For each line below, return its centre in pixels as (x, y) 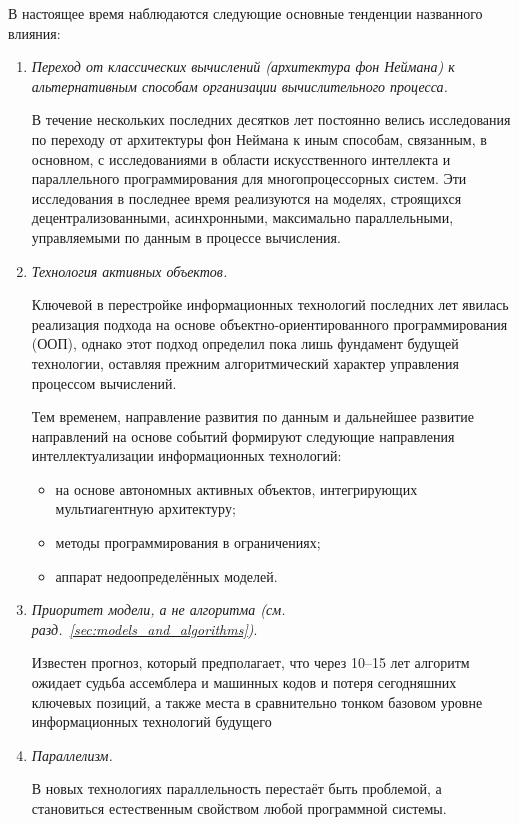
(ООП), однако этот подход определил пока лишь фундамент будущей (245, 343)
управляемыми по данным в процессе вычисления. (186, 236)
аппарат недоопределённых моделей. (166, 575)
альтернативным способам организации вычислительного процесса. (239, 85)
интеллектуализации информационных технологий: (186, 455)
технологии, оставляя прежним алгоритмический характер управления (245, 362)
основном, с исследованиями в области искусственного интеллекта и (241, 158)
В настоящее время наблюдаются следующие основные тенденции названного (245, 13)
